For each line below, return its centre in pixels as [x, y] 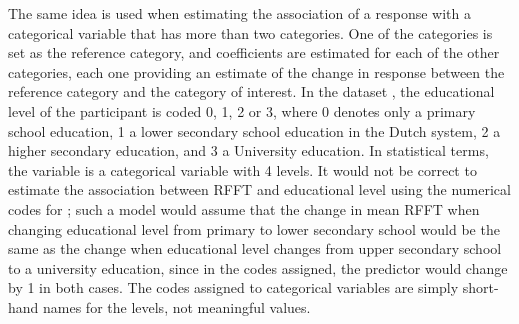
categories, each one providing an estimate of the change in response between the [256, 71]
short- [480, 287]
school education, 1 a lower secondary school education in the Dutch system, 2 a [254, 130]
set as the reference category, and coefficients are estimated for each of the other [254, 52]
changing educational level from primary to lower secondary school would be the [254, 228]
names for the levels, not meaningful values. [177, 306]
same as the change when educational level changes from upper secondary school [255, 248]
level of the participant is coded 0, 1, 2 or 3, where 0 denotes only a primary [242, 110]
